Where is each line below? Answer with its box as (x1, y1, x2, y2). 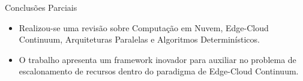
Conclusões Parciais (5, 1, 77, 13)
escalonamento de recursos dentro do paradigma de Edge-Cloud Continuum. (19, 65, 299, 77)
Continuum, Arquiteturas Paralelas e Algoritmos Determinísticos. (19, 33, 260, 46)
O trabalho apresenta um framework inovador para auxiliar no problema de (19, 53, 296, 65)
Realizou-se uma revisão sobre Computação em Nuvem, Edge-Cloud (19, 21, 269, 34)
